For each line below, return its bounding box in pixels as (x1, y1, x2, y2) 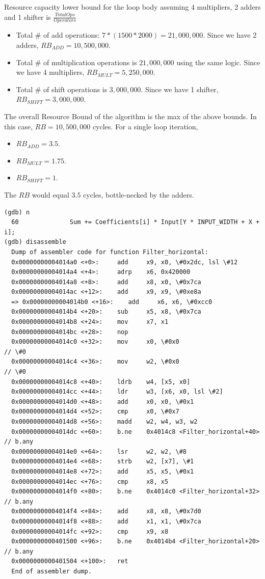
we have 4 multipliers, (16, 67, 85, 77)
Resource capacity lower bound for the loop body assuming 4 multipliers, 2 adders (4, 2, 261, 12)
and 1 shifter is (4, 11, 51, 22)
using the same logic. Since (176, 57, 260, 67)
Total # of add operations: (16, 30, 100, 40)
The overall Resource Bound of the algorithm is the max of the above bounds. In (4, 111, 257, 121)
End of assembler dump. (11, 567, 92, 575)
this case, (4, 121, 33, 131)
